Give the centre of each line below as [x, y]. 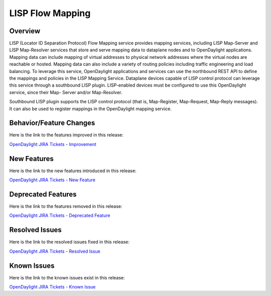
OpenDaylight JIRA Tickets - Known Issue [52, 287]
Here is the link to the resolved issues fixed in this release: [70, 242]
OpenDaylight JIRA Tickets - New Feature [52, 180]
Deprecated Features [43, 194]
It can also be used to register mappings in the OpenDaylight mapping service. [90, 109]
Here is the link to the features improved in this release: [66, 135]
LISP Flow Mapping [50, 13]
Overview [25, 31]
